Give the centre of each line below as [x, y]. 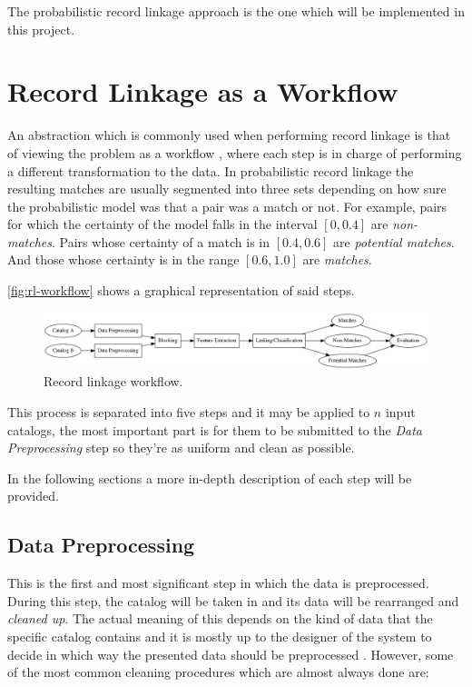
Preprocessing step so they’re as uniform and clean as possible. [181, 448]
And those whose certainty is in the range [123, 259]
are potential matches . [394, 241]
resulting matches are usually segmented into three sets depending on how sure [227, 189]
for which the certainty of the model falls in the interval [162, 224]
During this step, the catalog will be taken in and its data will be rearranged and [233, 600]
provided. [33, 496]
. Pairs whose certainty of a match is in [161, 241]
